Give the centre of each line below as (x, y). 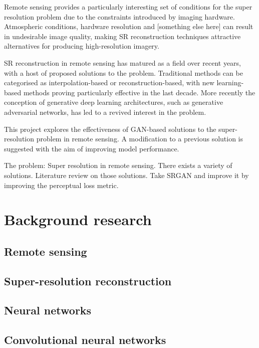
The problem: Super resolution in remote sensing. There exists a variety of (118, 165)
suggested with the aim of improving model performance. (92, 148)
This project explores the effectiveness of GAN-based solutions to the (110, 129)
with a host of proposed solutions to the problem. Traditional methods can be (123, 72)
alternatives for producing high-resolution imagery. (82, 46)
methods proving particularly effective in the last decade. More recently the (139, 92)
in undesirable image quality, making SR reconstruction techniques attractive (122, 36)
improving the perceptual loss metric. (61, 185)
